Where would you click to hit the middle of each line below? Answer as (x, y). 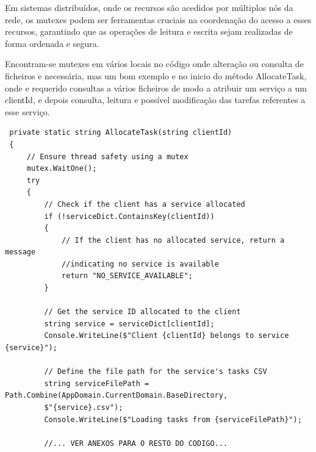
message (20, 252)
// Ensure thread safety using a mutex (107, 156)
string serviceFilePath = (97, 383)
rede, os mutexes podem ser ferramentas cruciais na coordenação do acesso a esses (158, 19)
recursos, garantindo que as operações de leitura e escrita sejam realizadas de (149, 31)
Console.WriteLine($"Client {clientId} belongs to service (167, 336)
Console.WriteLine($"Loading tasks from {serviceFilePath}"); (173, 419)
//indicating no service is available (140, 264)
